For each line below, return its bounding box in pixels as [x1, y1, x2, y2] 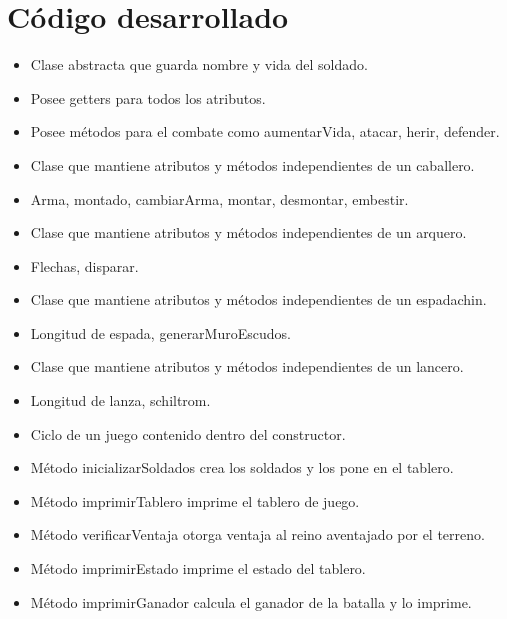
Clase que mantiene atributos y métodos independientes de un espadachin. [30, 289, 487, 310]
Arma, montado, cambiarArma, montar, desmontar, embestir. [30, 188, 409, 209]
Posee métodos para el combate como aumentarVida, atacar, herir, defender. [30, 121, 500, 142]
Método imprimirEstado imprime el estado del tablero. [30, 558, 366, 579]
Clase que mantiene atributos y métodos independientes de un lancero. [30, 356, 464, 377]
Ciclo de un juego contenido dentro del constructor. [30, 423, 346, 444]
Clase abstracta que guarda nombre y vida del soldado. [30, 54, 368, 75]
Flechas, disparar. [30, 255, 139, 276]
